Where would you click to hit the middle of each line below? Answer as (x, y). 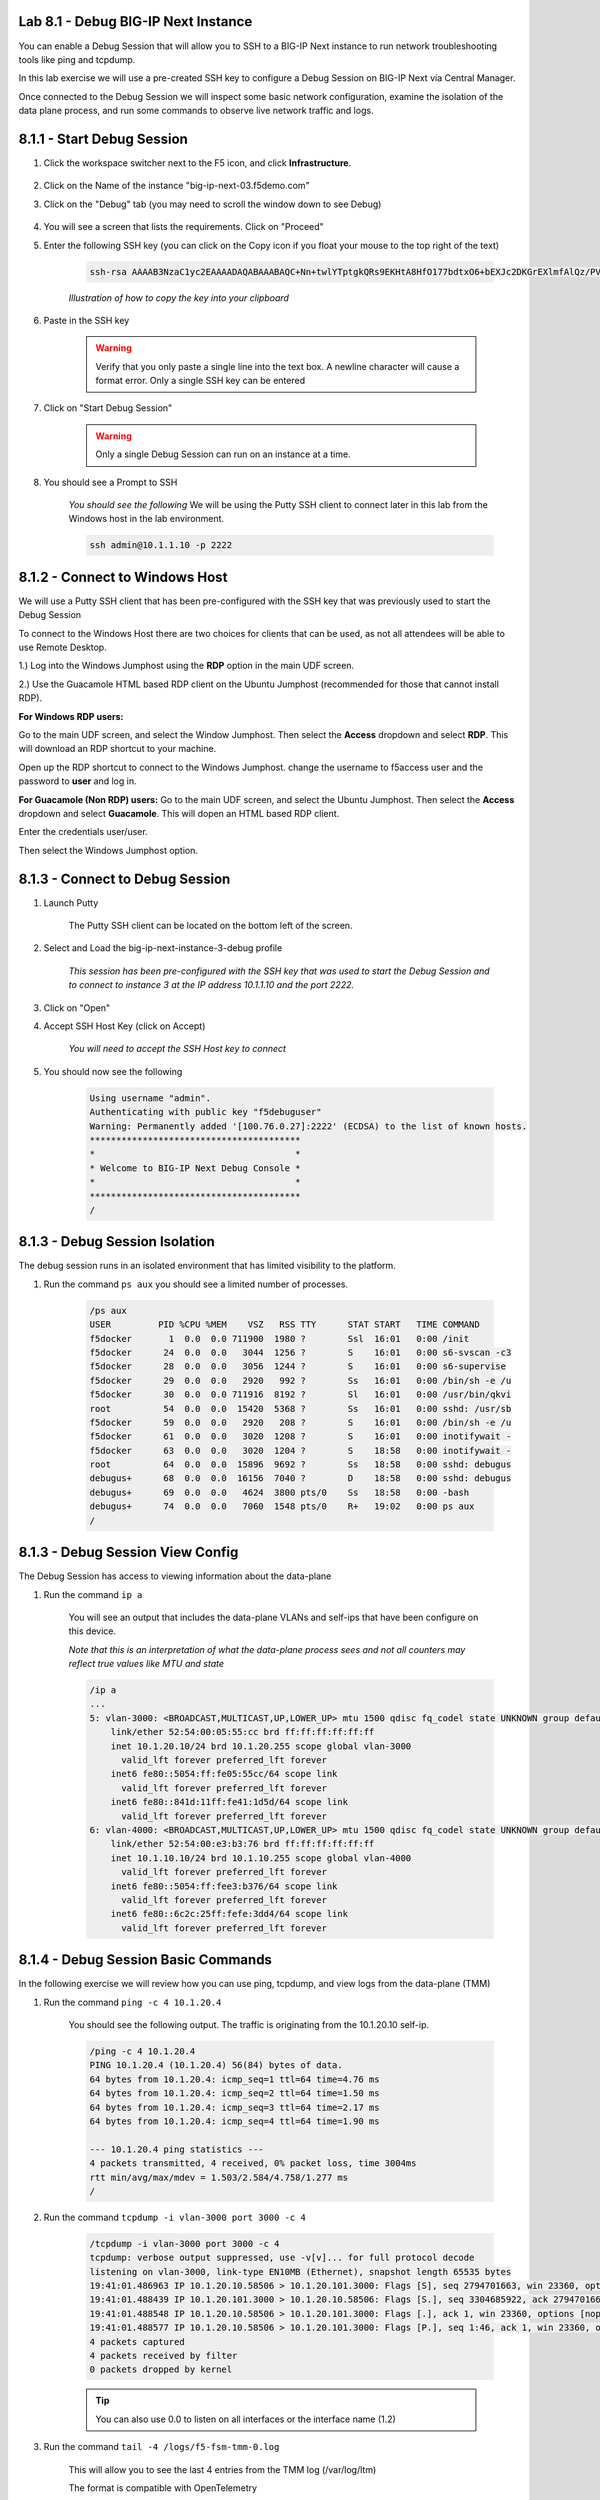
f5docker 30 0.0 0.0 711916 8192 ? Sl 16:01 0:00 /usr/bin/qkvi (300, 1394)
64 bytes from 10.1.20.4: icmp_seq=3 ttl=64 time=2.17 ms (234, 2107)
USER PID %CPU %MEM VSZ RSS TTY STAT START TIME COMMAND (284, 1324)
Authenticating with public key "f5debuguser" (205, 1112)
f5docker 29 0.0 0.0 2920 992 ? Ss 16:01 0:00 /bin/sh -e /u (300, 1380)
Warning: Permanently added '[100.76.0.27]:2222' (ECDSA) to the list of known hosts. (308, 1126)
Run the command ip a (93, 1594)
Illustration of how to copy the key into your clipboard (179, 297)
